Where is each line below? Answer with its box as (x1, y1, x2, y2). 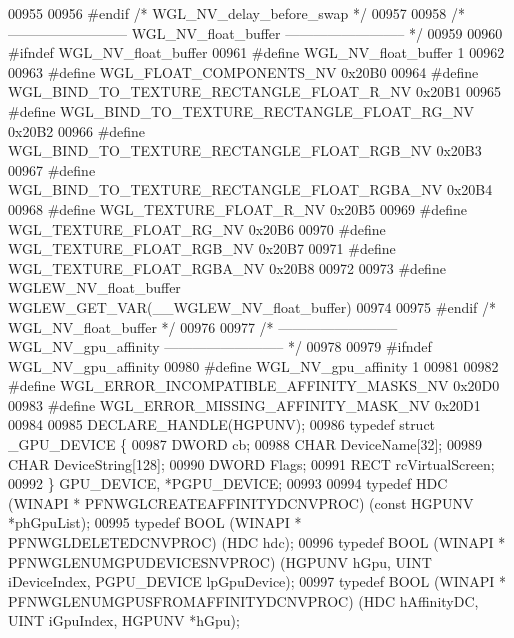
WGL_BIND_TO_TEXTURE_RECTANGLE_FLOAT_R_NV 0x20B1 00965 (8, 81, 501, 102)
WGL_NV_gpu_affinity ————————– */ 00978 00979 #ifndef (8, 336, 432, 357)
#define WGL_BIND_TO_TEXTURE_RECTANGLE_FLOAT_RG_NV (8, 100, 475, 121)
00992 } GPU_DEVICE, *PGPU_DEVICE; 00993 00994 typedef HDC (8, 473, 448, 494)
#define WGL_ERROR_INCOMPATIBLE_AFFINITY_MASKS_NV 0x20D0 (8, 375, 500, 396)
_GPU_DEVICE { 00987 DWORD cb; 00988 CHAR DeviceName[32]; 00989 (8, 434, 482, 455)
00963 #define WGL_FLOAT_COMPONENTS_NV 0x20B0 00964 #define (8, 61, 479, 82)
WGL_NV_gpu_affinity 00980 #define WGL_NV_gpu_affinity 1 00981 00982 (8, 355, 499, 376)
